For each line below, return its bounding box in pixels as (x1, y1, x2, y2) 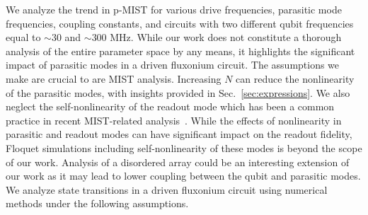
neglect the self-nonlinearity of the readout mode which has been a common (6, 99, 335, 114)
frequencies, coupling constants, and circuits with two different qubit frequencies (6, 16, 354, 30)
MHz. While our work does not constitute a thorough (110, 30, 342, 45)
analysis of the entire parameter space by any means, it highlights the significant (6, 43, 355, 58)
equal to (6, 30, 41, 45)
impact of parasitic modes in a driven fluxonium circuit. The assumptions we (6, 57, 340, 72)
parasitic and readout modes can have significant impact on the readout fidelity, (6, 127, 352, 141)
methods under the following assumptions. (6, 196, 189, 211)
